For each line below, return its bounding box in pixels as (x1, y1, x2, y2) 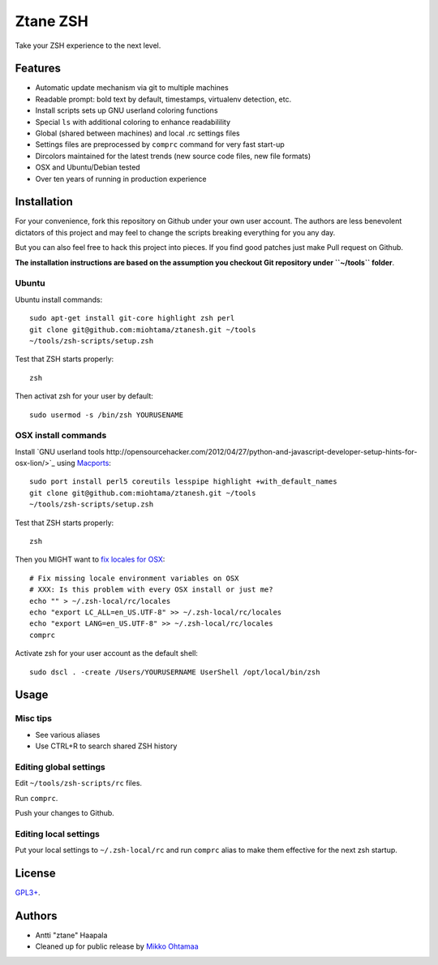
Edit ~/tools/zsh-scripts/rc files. (15, 778, 142, 788)
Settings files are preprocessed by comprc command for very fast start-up (35, 140, 286, 149)
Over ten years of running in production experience (35, 174, 207, 183)
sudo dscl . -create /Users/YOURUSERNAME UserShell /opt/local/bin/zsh (29, 667, 320, 677)
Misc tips (15, 713, 53, 724)
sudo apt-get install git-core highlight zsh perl (29, 313, 235, 323)
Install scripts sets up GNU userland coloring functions (35, 106, 218, 115)
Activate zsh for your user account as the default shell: (15, 648, 199, 658)
